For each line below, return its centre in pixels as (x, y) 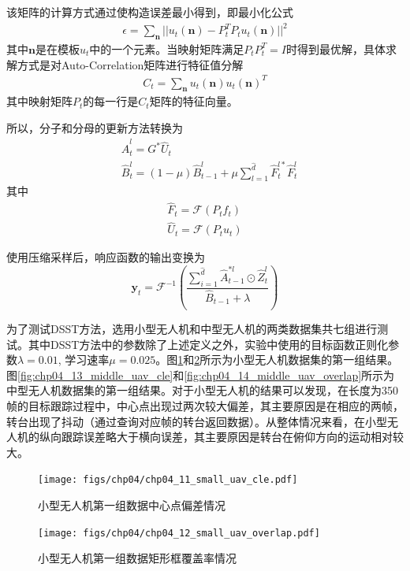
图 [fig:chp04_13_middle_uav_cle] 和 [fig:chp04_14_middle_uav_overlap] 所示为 (201, 374)
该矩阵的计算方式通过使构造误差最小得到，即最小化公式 (150, 12)
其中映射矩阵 (39, 101)
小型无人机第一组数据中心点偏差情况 (132, 505)
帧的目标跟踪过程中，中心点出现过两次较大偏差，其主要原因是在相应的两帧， (205, 406)
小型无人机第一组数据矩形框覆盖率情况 (137, 558)
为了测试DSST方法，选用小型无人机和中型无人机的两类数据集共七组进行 (192, 329)
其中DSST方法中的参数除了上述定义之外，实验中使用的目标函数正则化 (208, 344)
